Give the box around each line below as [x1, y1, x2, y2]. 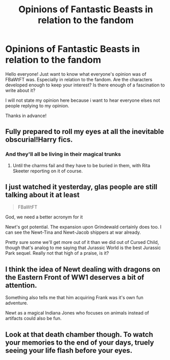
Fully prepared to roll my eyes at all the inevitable [5, 127, 164, 136]
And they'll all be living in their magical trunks [5, 151, 121, 158]
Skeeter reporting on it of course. [12, 168, 83, 174]
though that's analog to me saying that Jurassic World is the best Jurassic [5, 244, 161, 251]
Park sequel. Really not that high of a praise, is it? [5, 250, 109, 256]
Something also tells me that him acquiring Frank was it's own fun [5, 295, 144, 301]
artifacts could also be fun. [5, 316, 62, 322]
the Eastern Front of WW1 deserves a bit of [5, 273, 144, 282]
